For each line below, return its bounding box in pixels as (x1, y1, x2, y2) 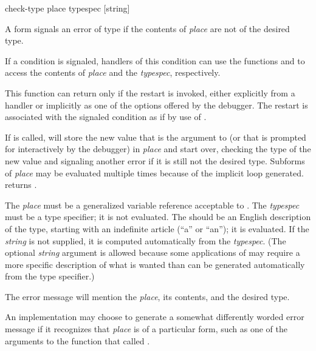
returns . (5, 178, 37, 191)
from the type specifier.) (5, 270, 95, 282)
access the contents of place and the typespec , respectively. (5, 66, 221, 79)
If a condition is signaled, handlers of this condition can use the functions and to (5, 54, 305, 67)
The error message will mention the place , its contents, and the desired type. (5, 290, 290, 303)
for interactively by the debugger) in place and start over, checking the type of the (5, 142, 311, 155)
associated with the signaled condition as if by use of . (5, 110, 207, 123)
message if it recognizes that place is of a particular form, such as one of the (5, 323, 288, 335)
